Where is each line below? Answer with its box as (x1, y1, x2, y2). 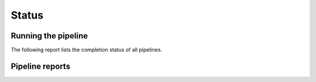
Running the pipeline (11, 31, 88, 41)
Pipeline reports (11, 61, 70, 71)
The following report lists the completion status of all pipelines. (11, 47, 163, 54)
